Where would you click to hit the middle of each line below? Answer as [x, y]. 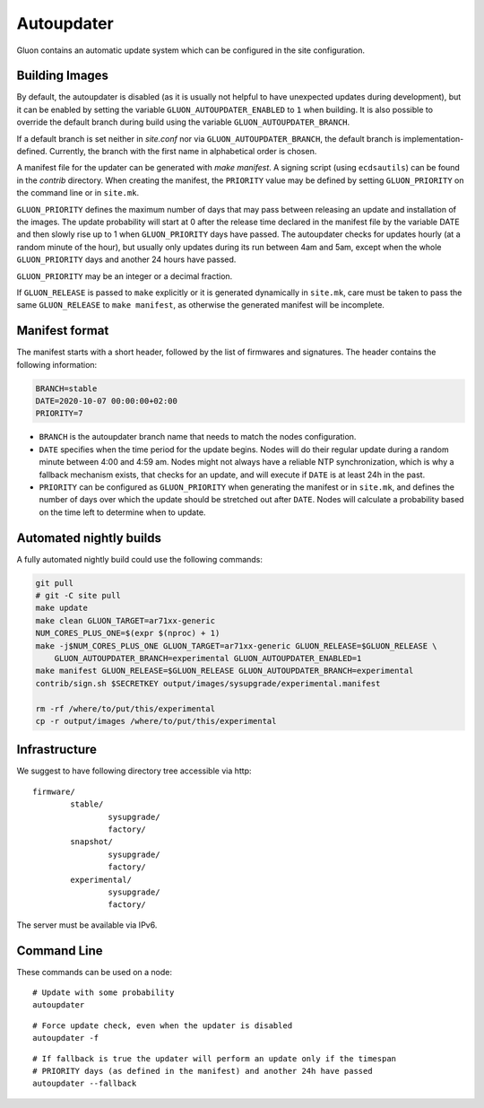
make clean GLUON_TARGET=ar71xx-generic [125, 620]
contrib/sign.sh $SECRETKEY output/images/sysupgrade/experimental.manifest [208, 683]
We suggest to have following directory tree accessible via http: [134, 771]
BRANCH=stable [66, 388]
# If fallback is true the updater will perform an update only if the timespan [215, 1058]
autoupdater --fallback [85, 1084]
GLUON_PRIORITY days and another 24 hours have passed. [126, 259]
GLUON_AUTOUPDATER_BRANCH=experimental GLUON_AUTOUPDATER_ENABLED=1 [208, 658]
